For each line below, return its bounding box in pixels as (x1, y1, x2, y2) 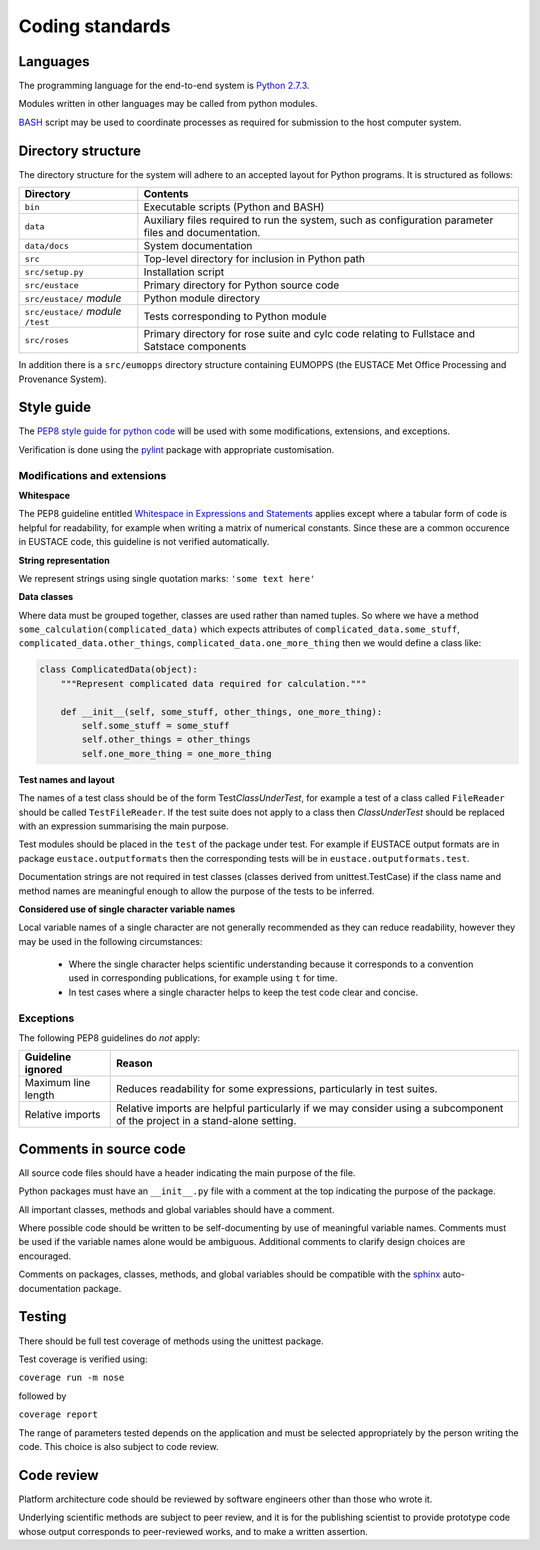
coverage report (18, 1409, 99, 1420)
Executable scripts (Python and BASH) (143, 200, 325, 214)
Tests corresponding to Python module (143, 309, 327, 323)
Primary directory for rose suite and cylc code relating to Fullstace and (143, 327, 475, 341)
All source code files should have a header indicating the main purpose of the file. (18, 1166, 356, 1179)
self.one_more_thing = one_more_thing (81, 748, 272, 759)
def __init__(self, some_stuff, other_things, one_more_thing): (60, 706, 383, 717)
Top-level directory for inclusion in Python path (143, 252, 365, 266)
